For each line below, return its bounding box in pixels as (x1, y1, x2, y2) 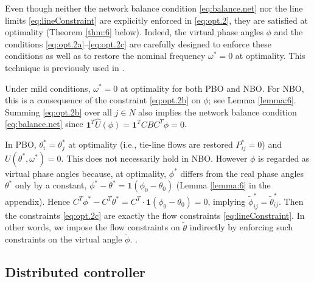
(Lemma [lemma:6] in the (176, 179, 271, 191)
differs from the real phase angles (180, 167, 304, 179)
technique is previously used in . (5, 61, 125, 74)
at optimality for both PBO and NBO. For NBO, (120, 81, 304, 94)
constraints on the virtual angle (5, 233, 122, 246)
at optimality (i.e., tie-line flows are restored (68, 138, 233, 151)
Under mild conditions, (5, 81, 91, 94)
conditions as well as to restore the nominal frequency (5, 49, 206, 62)
